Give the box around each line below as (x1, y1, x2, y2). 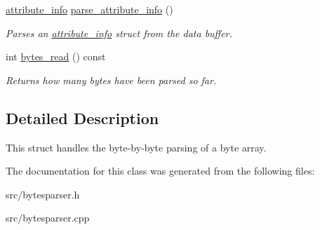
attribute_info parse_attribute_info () (6, 2, 173, 16)
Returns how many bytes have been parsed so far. (6, 72, 217, 87)
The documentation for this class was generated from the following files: (6, 163, 315, 178)
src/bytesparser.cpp (6, 210, 90, 225)
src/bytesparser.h (6, 187, 80, 201)
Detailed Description (6, 107, 159, 128)
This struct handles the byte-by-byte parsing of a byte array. (6, 140, 267, 154)
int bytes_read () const (6, 49, 106, 64)
